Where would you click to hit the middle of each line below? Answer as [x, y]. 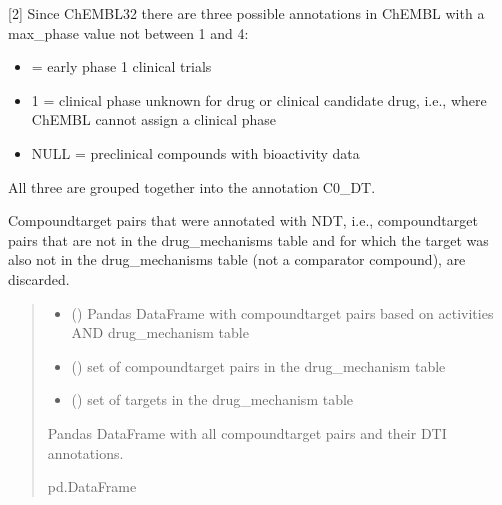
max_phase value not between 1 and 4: [128, 32]
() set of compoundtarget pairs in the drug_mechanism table [258, 365]
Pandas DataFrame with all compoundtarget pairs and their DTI [247, 432]
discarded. [39, 278]
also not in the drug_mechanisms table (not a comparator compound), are [237, 259]
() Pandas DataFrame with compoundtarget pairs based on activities [282, 312]
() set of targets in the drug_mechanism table [212, 399]
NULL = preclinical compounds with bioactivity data [195, 152]
